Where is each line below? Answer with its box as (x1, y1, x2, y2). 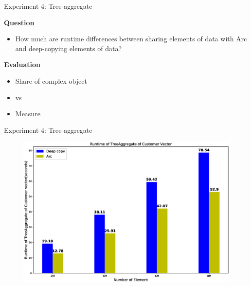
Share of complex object (15, 75, 87, 86)
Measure (15, 108, 40, 119)
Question (4, 17, 35, 27)
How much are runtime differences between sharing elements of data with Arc (15, 34, 247, 44)
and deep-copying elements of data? (15, 43, 122, 53)
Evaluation (4, 59, 40, 70)
